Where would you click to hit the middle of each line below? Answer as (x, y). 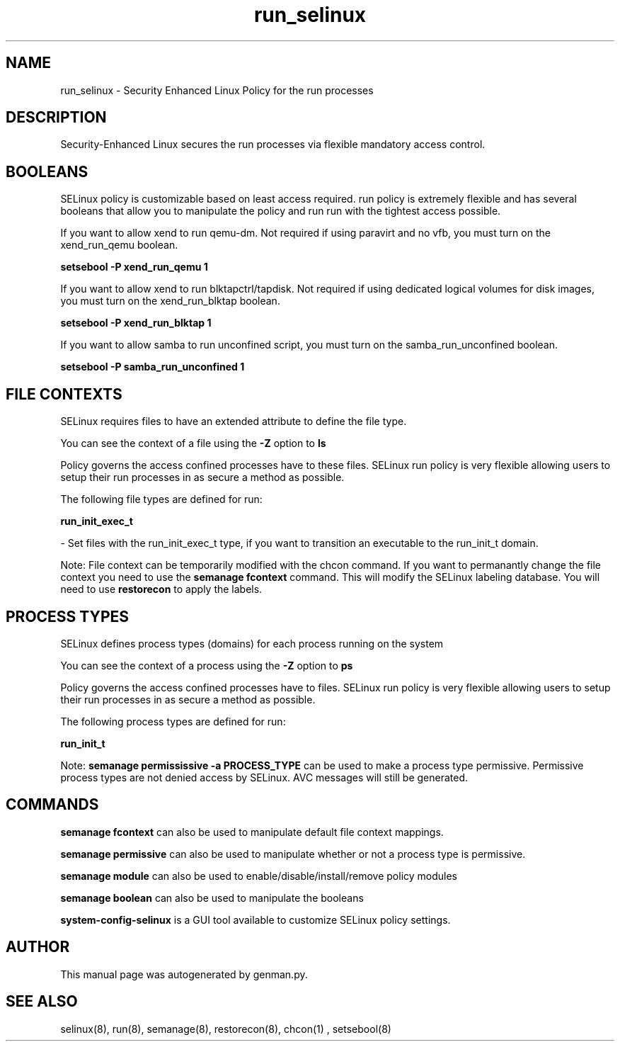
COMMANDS (52, 805)
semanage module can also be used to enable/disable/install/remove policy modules (259, 876)
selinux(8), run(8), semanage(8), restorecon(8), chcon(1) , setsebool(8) (226, 1029)
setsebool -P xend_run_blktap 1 (136, 323)
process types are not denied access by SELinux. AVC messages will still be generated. (264, 777)
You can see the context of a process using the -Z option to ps (207, 665)
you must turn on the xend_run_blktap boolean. (170, 301)
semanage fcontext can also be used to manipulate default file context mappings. (252, 832)
